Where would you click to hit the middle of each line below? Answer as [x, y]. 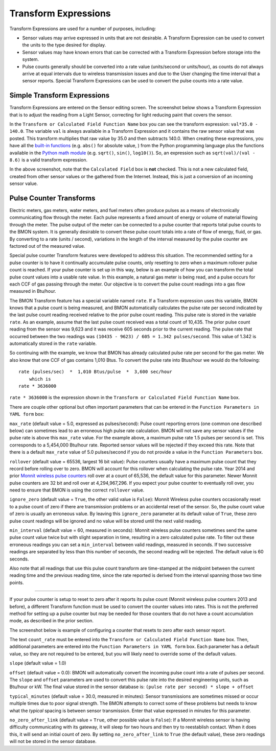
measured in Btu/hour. [33, 291]
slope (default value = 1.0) [38, 663]
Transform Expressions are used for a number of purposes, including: [83, 29]
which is [40, 379]
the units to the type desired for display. [64, 45]
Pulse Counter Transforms [52, 198]
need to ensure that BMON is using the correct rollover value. [77, 490]
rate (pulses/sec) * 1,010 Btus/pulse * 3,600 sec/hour [95, 372]
